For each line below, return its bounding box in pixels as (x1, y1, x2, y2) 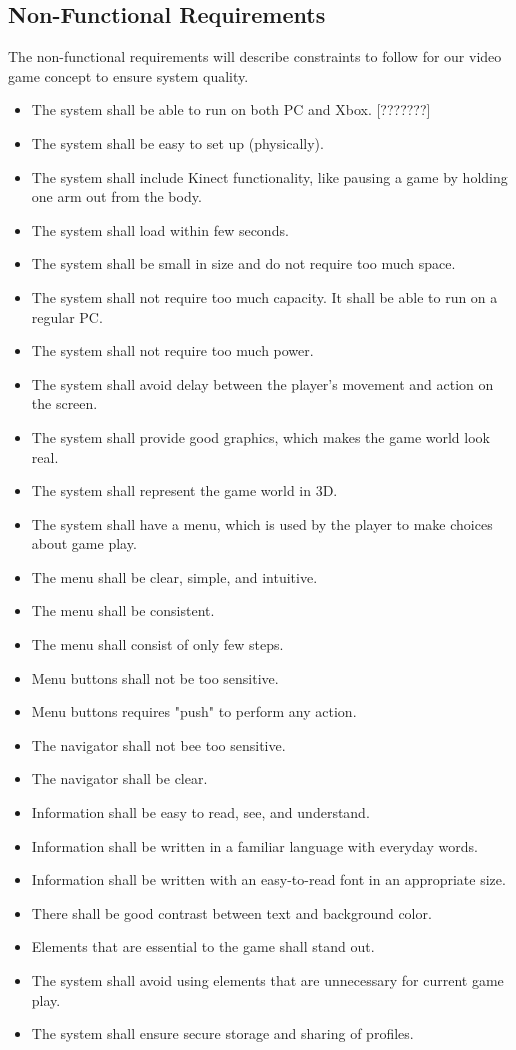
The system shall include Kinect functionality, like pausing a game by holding (31, 166, 508, 187)
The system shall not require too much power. (31, 340, 314, 361)
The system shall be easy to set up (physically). (31, 132, 324, 153)
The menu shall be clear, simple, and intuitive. (31, 566, 318, 587)
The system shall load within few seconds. (31, 219, 289, 240)
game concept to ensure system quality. (8, 65, 249, 86)
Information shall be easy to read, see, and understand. (31, 802, 370, 823)
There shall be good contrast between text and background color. (31, 902, 432, 923)
